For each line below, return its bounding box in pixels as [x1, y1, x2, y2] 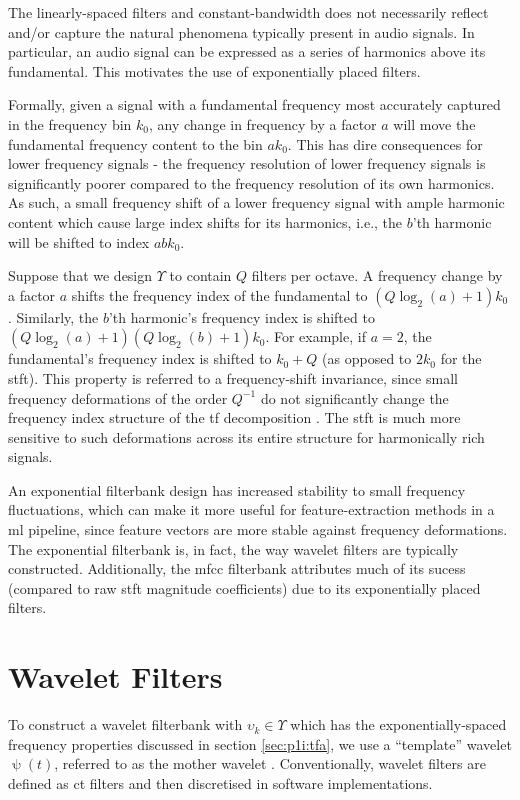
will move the [393, 113, 476, 134]
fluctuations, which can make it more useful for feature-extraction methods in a [8, 499, 495, 520]
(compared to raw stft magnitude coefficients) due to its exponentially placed [8, 577, 481, 598]
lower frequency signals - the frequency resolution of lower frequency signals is [8, 153, 486, 174]
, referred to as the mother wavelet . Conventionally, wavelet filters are [54, 753, 486, 774]
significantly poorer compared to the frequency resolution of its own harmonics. [8, 172, 495, 193]
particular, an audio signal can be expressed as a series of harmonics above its [8, 41, 486, 62]
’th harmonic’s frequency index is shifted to [108, 306, 375, 327]
